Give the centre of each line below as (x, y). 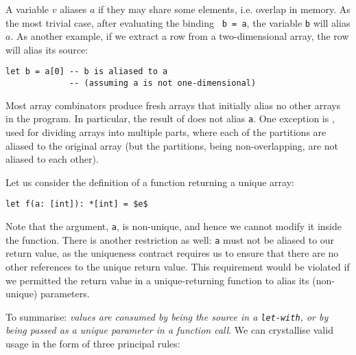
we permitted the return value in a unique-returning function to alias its (157, 280)
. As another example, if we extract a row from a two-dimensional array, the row (180, 36)
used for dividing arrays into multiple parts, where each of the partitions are (166, 132)
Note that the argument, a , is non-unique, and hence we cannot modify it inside (174, 226)
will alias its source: (47, 49)
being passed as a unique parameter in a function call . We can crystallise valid (169, 330)
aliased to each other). (52, 159)
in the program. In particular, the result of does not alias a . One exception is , (170, 118)
